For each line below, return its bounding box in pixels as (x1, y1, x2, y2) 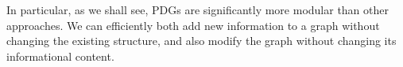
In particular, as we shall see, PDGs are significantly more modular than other (6, 2, 389, 17)
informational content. (6, 47, 114, 64)
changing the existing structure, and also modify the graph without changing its (6, 32, 397, 49)
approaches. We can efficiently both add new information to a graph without (6, 17, 380, 33)
